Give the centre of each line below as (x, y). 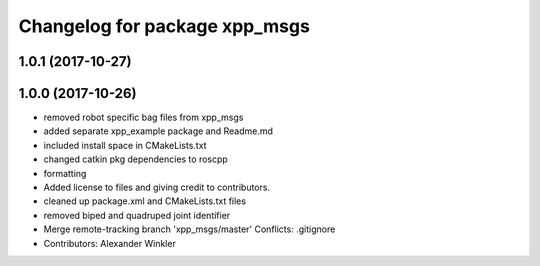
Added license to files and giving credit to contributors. (156, 187)
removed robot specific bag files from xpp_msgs (143, 117)
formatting (65, 173)
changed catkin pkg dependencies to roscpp (136, 159)
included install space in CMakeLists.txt (125, 145)
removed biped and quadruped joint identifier (137, 215)
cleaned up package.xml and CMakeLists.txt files (145, 201)
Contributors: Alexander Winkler (110, 243)
